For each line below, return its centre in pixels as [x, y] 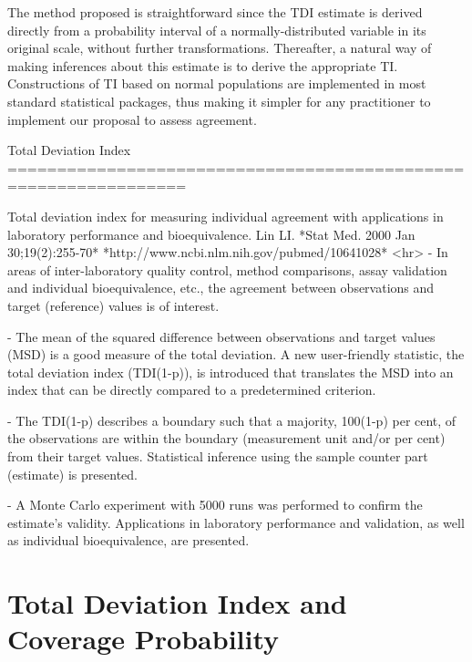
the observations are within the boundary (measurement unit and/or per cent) [226, 438]
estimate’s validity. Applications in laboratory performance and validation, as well [236, 522]
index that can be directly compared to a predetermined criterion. [192, 390]
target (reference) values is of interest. [113, 305]
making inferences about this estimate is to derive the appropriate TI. [203, 65]
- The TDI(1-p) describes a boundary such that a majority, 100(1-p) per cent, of [232, 420]
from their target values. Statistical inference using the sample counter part [218, 456]
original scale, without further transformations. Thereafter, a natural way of [220, 48]
